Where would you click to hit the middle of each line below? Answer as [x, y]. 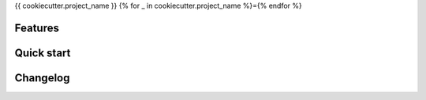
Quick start [43, 53]
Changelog [42, 78]
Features [37, 28]
